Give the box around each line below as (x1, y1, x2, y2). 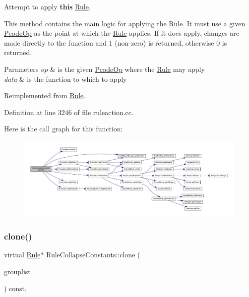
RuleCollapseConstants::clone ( (46, 249, 140, 260)
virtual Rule (4, 249, 41, 260)
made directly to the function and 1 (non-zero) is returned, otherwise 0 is (4, 37, 227, 48)
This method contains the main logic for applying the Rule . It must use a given (4, 18, 246, 28)
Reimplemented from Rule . (4, 90, 86, 101)
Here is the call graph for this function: (4, 123, 123, 134)
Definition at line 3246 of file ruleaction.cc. (4, 107, 133, 117)
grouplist (4, 266, 31, 276)
